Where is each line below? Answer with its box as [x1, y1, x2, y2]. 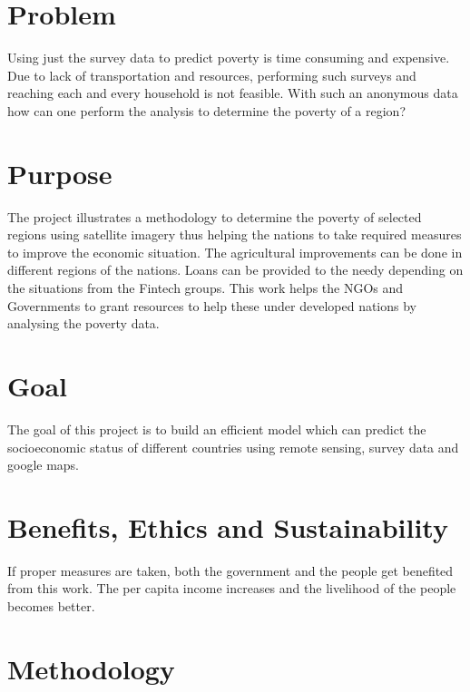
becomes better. [7, 597, 95, 615]
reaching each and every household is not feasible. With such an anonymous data [7, 83, 458, 102]
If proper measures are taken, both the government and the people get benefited [7, 560, 454, 580]
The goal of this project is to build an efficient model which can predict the [7, 419, 426, 438]
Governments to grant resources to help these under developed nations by [7, 296, 416, 315]
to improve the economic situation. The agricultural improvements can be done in [7, 242, 463, 261]
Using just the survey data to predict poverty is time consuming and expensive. [7, 48, 450, 67]
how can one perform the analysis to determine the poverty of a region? [7, 101, 406, 120]
